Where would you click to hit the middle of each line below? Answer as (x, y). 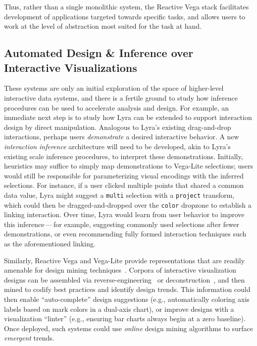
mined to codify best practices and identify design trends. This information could (127, 289)
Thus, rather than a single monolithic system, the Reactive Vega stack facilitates (127, 6)
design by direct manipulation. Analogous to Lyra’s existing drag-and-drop (118, 127)
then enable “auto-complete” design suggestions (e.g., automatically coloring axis (127, 299)
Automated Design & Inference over (99, 53)
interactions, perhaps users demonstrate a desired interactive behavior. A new (122, 137)
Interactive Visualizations (71, 67)
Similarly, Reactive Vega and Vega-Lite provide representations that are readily (125, 260)
